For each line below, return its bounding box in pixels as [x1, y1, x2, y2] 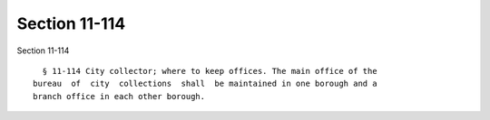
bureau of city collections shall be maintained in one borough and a [33, 78, 377, 89]
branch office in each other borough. [33, 91, 206, 101]
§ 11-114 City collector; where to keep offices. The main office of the [42, 66, 377, 76]
